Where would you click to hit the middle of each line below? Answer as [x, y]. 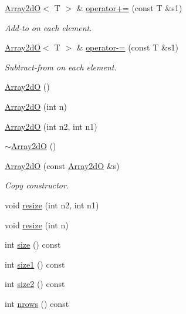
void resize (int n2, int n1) [52, 205]
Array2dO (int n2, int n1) [51, 126]
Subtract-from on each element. [61, 67]
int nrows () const [37, 303]
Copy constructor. [37, 185]
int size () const [33, 244]
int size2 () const [35, 284]
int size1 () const [35, 264]
